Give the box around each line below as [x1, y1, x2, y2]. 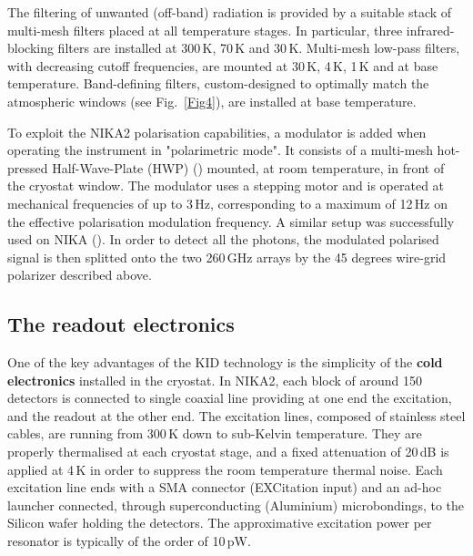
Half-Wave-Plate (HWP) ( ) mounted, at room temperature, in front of [52, 158, 445, 177]
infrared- [406, 20, 455, 39]
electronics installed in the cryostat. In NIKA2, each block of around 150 [7, 370, 422, 389]
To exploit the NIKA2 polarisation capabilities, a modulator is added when [7, 122, 427, 141]
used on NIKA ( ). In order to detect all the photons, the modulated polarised [7, 230, 439, 249]
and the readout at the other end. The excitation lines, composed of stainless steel [7, 406, 466, 425]
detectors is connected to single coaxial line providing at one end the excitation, [7, 388, 452, 407]
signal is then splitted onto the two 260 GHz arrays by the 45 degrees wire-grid [7, 247, 447, 266]
